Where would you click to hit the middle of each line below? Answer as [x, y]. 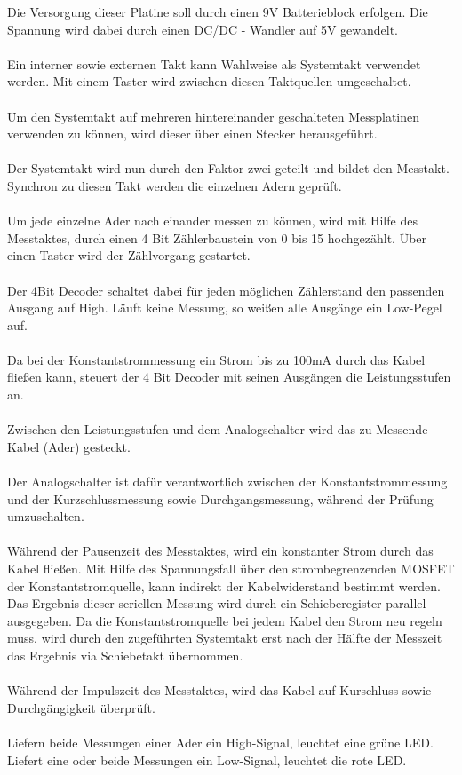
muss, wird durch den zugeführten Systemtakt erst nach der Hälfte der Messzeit [225, 638]
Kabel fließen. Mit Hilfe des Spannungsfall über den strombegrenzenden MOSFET [231, 568]
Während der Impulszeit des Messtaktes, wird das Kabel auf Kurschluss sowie [219, 690]
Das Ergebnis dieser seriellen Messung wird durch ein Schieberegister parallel [217, 603]
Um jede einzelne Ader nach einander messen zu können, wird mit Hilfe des [212, 221]
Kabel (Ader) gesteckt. [69, 446]
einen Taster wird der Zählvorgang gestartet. [129, 255]
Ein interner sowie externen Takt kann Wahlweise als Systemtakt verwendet [214, 63]
